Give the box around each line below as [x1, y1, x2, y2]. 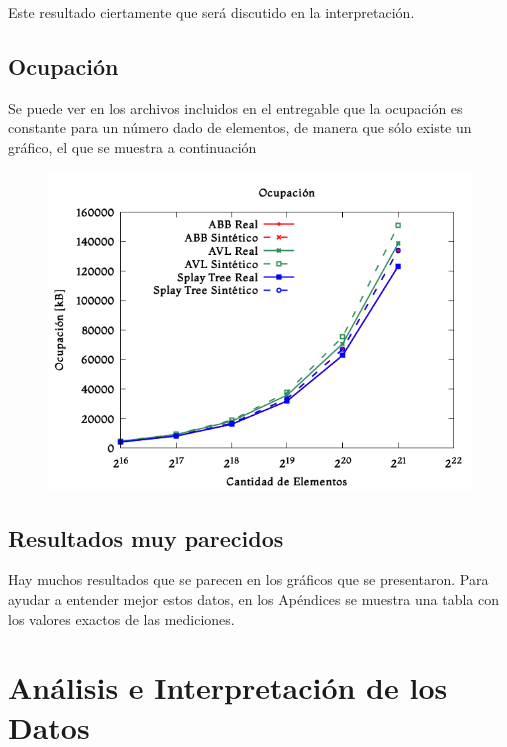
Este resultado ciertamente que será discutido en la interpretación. [8, 2, 415, 22]
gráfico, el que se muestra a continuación [8, 136, 257, 157]
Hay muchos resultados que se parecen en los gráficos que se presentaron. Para [8, 569, 489, 590]
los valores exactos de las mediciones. [8, 608, 235, 629]
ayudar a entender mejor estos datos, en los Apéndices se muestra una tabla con [8, 588, 500, 609]
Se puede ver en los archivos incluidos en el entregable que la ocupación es [8, 97, 463, 118]
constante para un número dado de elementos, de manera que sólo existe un [8, 117, 472, 138]
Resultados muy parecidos [8, 522, 284, 553]
